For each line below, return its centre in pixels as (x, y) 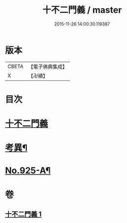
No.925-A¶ (28, 171)
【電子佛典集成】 (48, 67)
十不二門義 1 (23, 214)
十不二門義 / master (82, 10)
